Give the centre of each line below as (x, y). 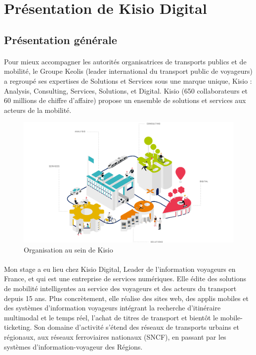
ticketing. (18, 327)
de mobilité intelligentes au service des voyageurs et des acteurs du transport (120, 288)
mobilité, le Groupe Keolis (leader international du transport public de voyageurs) (128, 71)
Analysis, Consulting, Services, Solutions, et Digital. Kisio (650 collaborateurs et (126, 90)
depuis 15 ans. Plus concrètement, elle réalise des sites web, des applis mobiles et (126, 298)
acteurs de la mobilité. (38, 110)
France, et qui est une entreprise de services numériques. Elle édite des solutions (125, 279)
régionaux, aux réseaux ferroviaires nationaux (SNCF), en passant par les (115, 337)
